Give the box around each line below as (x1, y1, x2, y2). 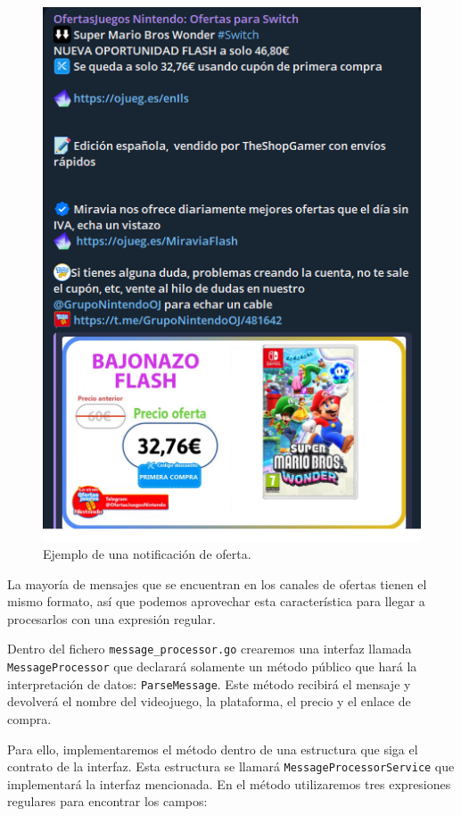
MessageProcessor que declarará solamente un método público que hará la (7, 657, 417, 676)
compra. (7, 710, 52, 729)
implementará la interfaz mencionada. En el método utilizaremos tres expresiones (7, 774, 451, 793)
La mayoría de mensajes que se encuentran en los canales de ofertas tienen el (7, 574, 427, 593)
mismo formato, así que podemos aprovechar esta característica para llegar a (7, 592, 425, 611)
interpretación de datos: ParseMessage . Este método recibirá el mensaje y (7, 674, 411, 693)
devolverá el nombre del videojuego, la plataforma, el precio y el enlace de (7, 692, 411, 711)
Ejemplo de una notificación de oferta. (43, 545, 251, 563)
